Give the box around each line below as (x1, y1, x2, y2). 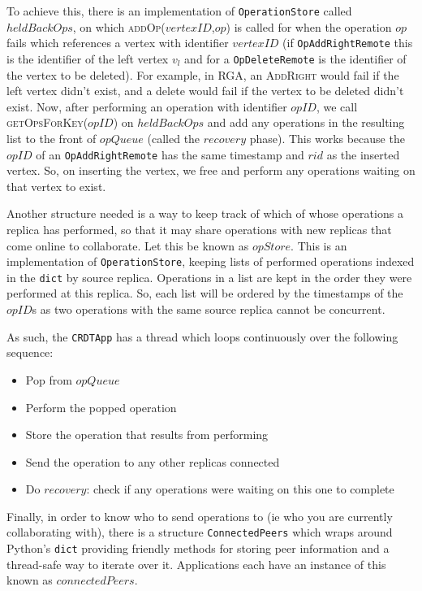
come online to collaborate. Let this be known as (6, 237, 249, 254)
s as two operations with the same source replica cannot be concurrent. (32, 301, 385, 318)
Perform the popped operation (25, 398, 177, 415)
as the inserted (326, 146, 400, 163)
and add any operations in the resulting (207, 114, 405, 131)
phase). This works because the (249, 129, 405, 146)
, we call (316, 98, 358, 115)
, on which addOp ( (72, 18, 166, 35)
